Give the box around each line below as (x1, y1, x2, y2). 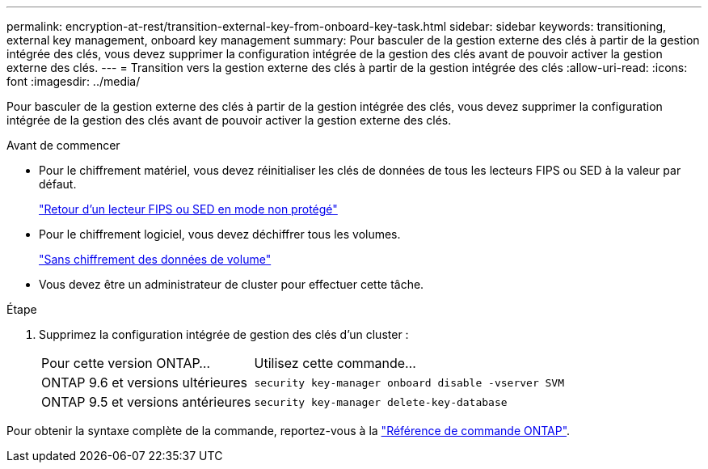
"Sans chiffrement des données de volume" (39, 252, 272, 266)
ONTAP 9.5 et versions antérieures (41, 394, 251, 410)
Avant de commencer (6, 138, 120, 152)
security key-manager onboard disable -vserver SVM (254, 376, 565, 389)
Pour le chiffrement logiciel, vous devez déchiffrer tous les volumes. (39, 227, 401, 241)
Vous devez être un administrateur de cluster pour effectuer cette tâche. (39, 277, 424, 291)
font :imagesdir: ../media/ (6, 74, 141, 88)
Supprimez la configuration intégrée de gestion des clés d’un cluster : (39, 327, 409, 341)
